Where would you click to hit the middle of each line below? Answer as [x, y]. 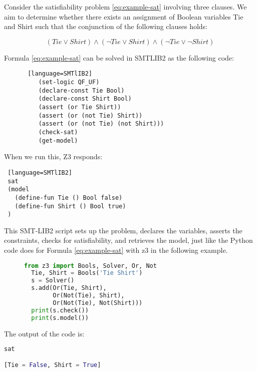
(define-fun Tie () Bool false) [69, 198]
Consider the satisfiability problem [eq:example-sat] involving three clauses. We [125, 7]
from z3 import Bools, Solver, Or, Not [90, 266]
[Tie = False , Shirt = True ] [53, 365]
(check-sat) [58, 132]
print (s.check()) [60, 310]
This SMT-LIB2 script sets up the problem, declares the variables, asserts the [123, 230]
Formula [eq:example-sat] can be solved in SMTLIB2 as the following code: [119, 57]
